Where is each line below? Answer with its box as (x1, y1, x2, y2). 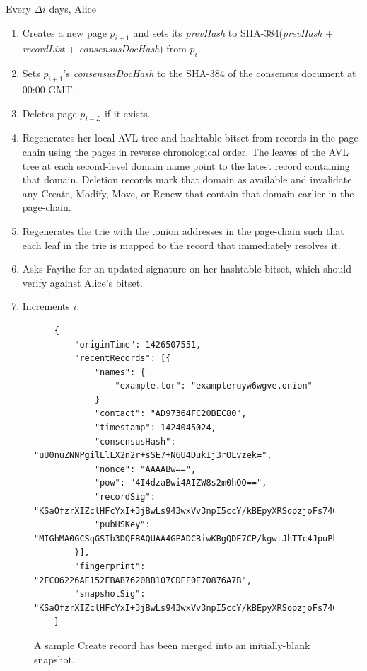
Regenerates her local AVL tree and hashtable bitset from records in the (22, 130, 336, 145)
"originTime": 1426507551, (74, 339, 202, 350)
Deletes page (22, 105, 77, 120)
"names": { (94, 367, 146, 377)
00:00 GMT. (22, 81, 76, 96)
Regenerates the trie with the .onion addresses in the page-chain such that (22, 223, 344, 238)
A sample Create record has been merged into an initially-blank (34, 637, 310, 652)
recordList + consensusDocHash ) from (22, 41, 187, 56)
